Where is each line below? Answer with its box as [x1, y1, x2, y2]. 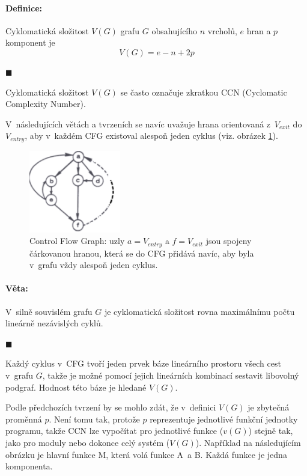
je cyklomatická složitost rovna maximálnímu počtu [104, 305, 295, 317]
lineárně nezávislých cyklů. [5, 317, 103, 329]
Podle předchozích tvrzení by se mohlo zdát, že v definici [5, 401, 216, 413]
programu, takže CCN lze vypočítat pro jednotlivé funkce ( [5, 424, 223, 437]
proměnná [5, 412, 42, 425]
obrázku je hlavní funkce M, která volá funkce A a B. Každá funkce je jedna [5, 448, 287, 460]
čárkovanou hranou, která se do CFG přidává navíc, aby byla [29, 246, 254, 259]
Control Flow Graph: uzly [29, 234, 125, 247]
